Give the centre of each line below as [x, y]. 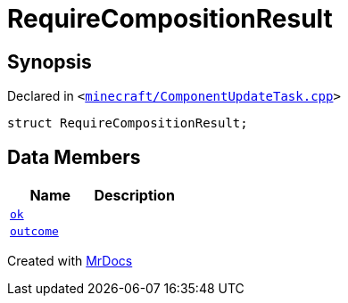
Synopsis [50, 61]
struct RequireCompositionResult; [128, 123]
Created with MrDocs [70, 261]
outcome [34, 232]
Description [134, 196]
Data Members [74, 157]
